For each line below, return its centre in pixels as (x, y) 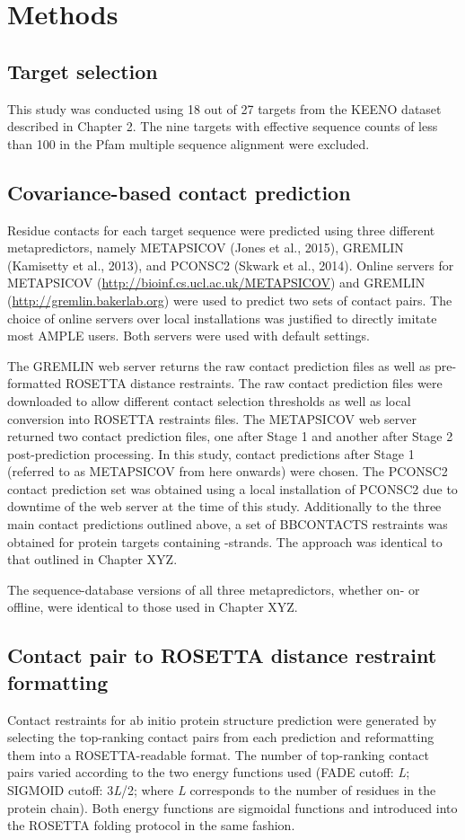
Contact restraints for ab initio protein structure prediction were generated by (222, 719)
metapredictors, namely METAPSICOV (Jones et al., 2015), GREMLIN (206, 248)
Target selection (83, 71)
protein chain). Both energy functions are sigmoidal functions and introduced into (232, 807)
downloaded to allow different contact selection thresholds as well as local (209, 400)
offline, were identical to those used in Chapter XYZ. (153, 607)
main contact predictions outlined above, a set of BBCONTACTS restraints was (228, 524)
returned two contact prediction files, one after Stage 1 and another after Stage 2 (230, 436)
